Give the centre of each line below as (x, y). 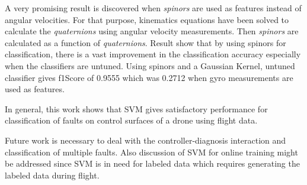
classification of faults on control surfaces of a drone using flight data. (131, 120)
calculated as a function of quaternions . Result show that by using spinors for (145, 42)
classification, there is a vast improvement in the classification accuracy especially (153, 54)
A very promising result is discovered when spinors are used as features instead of (153, 8)
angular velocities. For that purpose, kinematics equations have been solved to (147, 19)
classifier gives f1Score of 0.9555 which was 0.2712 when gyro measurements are (149, 77)
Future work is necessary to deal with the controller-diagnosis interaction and (145, 140)
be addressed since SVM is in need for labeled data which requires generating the (152, 163)
